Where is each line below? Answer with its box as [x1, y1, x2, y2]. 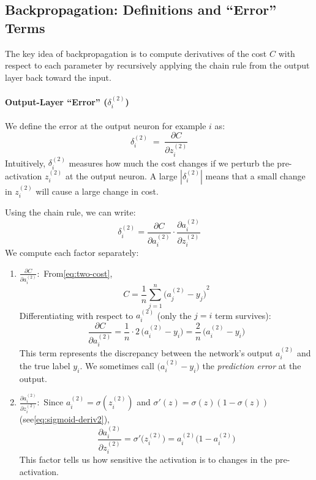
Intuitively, [5, 156, 46, 169]
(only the [157, 309, 192, 321]
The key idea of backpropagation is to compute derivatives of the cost [5, 47, 267, 59]
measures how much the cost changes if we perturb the [69, 156, 274, 169]
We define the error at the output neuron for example [5, 119, 206, 132]
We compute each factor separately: [5, 246, 139, 258]
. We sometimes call [80, 359, 154, 372]
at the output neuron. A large [65, 169, 178, 182]
